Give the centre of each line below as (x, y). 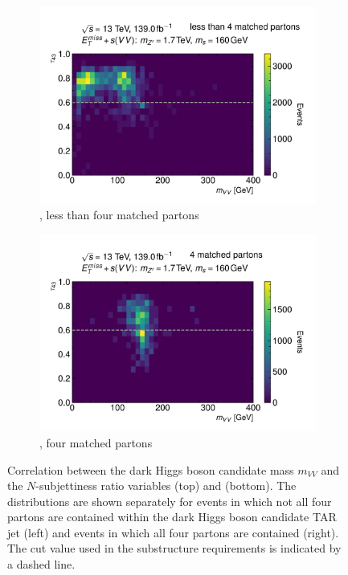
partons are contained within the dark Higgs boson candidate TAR (172, 517)
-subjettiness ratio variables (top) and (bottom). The (166, 485)
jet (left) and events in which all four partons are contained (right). (173, 532)
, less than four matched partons (119, 215)
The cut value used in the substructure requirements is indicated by (174, 548)
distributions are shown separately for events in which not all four (170, 501)
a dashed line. (41, 564)
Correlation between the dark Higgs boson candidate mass (151, 469)
